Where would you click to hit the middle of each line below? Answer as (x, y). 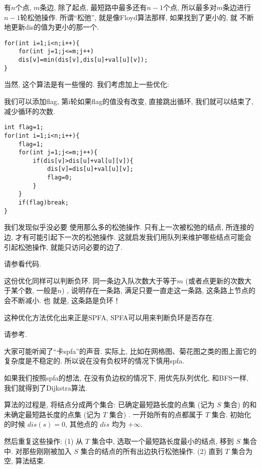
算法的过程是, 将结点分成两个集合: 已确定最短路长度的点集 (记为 (109, 404)
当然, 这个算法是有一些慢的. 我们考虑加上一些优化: (87, 84)
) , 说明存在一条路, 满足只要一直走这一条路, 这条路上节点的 (158, 290)
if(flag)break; (43, 203)
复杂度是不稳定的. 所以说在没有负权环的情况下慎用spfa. (94, 361)
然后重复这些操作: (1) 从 (44, 441)
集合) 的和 (240, 404)
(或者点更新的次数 (215, 280)
